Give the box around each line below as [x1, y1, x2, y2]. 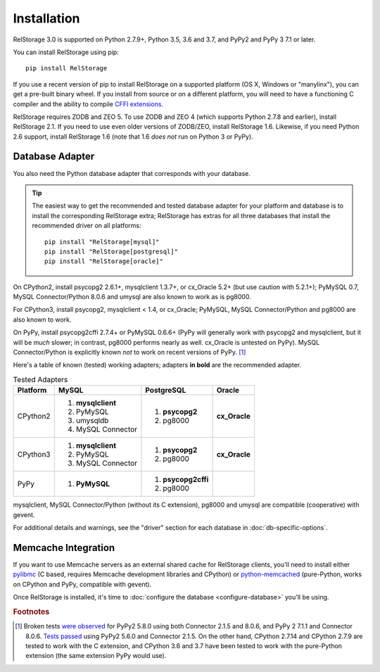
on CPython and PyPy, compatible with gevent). [13, 580, 152, 588]
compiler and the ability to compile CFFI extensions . [13, 99, 164, 108]
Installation [13, 11, 80, 26]
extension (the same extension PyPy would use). [25, 652, 167, 660]
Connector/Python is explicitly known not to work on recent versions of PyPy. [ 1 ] [13, 348, 246, 357]
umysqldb [75, 416, 109, 426]
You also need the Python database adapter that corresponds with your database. [13, 169, 251, 177]
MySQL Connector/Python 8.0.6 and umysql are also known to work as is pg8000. [13, 293, 251, 301]
